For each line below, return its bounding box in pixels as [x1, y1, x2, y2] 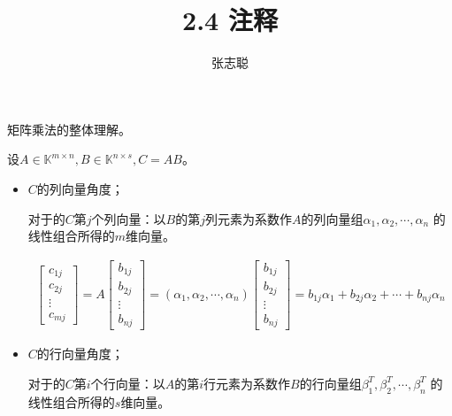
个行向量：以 [90, 374, 165, 392]
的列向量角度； [36, 179, 124, 197]
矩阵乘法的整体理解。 [7, 119, 131, 138]
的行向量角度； [36, 344, 124, 363]
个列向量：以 [91, 209, 166, 227]
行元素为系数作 [203, 374, 290, 392]
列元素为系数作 [205, 209, 293, 227]
